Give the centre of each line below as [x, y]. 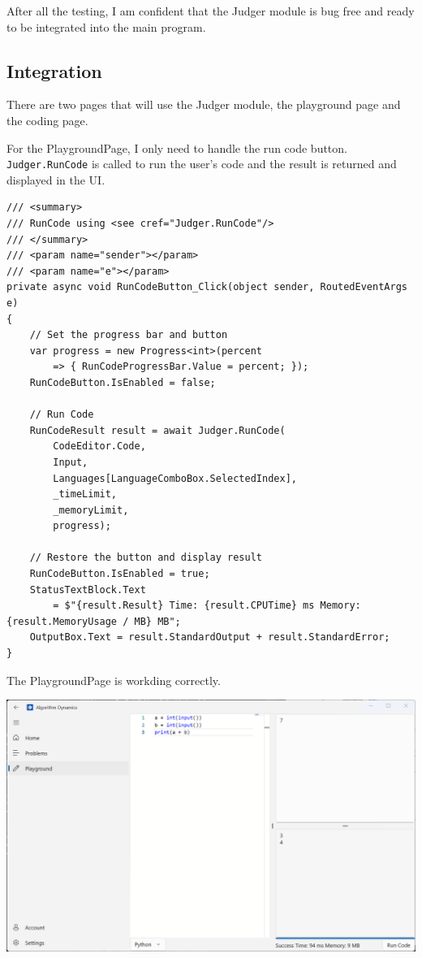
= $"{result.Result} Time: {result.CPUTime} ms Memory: [207, 606]
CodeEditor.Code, [99, 446]
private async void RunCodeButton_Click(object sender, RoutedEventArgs [207, 287]
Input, [71, 462]
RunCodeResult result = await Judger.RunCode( [157, 430]
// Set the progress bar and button [129, 335]
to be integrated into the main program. [106, 26]
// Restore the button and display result [146, 558]
